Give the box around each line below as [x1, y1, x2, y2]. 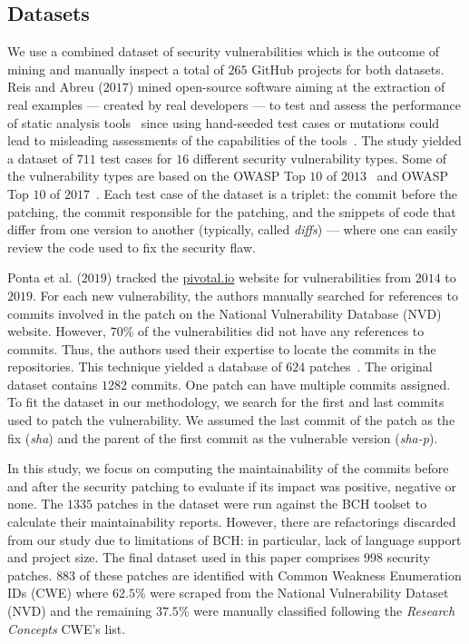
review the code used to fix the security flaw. [7, 237, 256, 256]
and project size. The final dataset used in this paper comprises [7, 548, 360, 567]
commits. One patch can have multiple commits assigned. [131, 374, 451, 393]
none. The [7, 494, 64, 513]
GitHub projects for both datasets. [251, 59, 445, 78]
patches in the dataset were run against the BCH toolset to [96, 494, 427, 513]
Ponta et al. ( [7, 268, 82, 287]
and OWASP [376, 166, 449, 185]
